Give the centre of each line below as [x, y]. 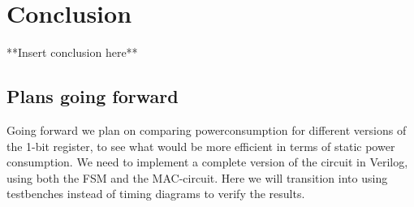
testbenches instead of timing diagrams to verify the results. [156, 194]
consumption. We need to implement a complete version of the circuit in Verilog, [207, 162]
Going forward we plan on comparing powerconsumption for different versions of [207, 129]
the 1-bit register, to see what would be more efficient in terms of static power [201, 146]
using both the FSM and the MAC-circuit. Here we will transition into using [197, 177]
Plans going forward [93, 96]
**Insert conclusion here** [72, 52]
